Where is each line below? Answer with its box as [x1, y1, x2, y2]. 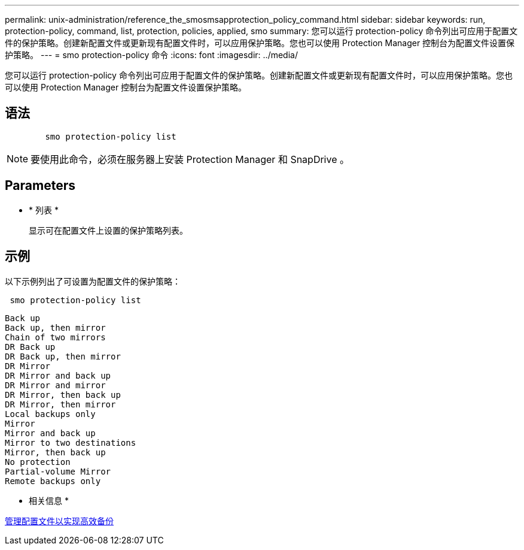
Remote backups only [5, 476, 101, 486]
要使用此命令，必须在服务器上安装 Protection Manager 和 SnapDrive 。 [31, 153, 349, 165]
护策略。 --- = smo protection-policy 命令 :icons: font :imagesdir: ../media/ [5, 50, 298, 60]
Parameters [5, 178, 75, 194]
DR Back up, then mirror [5, 351, 121, 361]
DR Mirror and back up [5, 370, 111, 380]
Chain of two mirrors [5, 332, 106, 342]
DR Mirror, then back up [5, 389, 121, 400]
